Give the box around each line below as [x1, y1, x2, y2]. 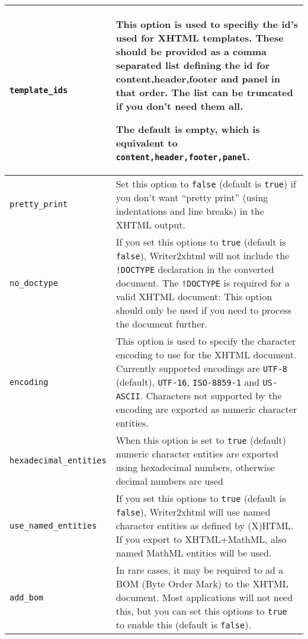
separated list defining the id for [115, 58, 270, 72]
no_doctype [9, 278, 58, 288]
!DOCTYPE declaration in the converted [115, 262, 274, 276]
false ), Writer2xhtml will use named [115, 505, 271, 519]
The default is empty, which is [115, 122, 260, 136]
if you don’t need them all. [115, 99, 243, 113]
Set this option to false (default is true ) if [115, 177, 296, 190]
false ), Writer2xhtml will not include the [115, 249, 290, 262]
